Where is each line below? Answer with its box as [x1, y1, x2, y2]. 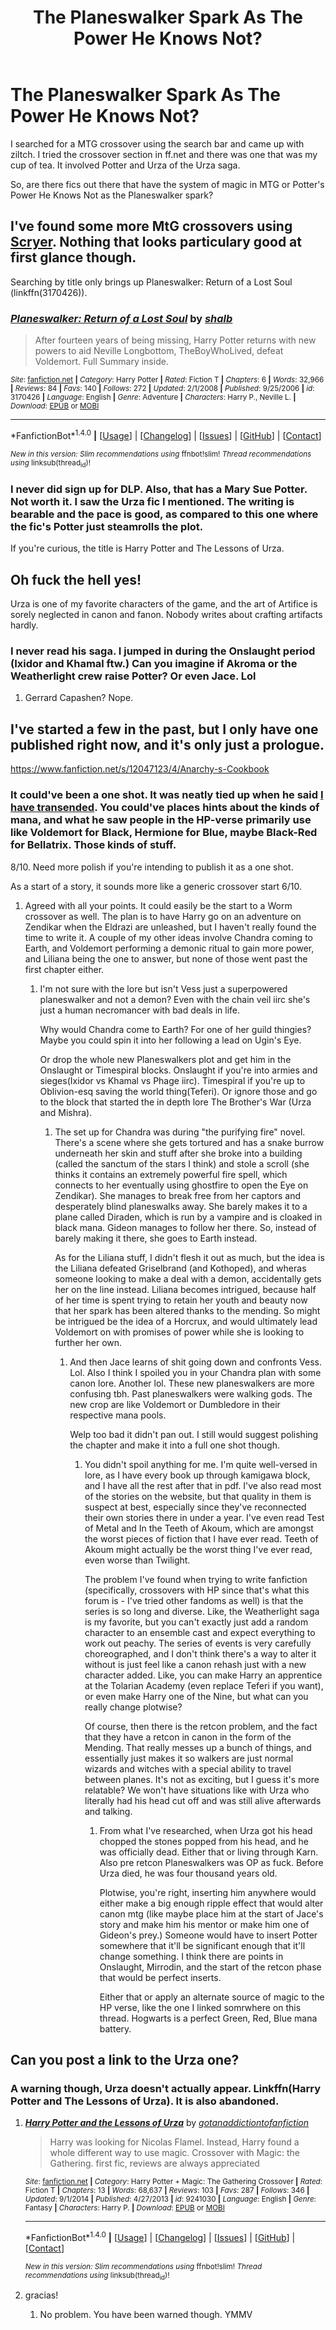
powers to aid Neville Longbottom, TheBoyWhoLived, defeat [34, 345, 284, 357]
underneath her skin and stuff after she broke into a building [54, 1147, 303, 1159]
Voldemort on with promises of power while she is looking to [54, 1326, 305, 1338]
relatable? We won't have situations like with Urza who [84, 1784, 310, 1796]
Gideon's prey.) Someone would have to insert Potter [99, 1929, 318, 1941]
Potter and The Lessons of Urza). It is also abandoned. [10, 2094, 280, 2108]
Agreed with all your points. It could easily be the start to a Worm [24, 899, 293, 911]
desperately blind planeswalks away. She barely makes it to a [54, 1200, 308, 1212]
